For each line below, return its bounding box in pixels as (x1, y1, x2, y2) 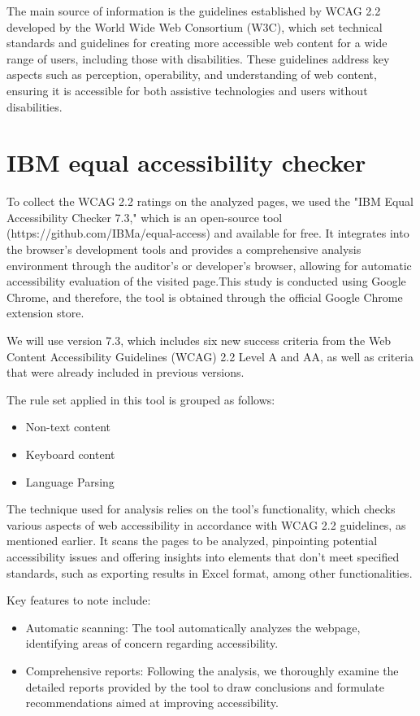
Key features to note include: (6, 592, 151, 609)
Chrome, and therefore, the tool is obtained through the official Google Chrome (6, 288, 403, 305)
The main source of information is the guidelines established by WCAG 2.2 (6, 2, 381, 19)
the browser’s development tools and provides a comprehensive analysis (6, 241, 362, 258)
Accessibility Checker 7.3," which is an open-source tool (6, 208, 283, 225)
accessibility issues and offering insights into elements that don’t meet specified (6, 548, 400, 565)
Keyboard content (25, 446, 115, 462)
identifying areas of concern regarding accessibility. (25, 635, 279, 652)
